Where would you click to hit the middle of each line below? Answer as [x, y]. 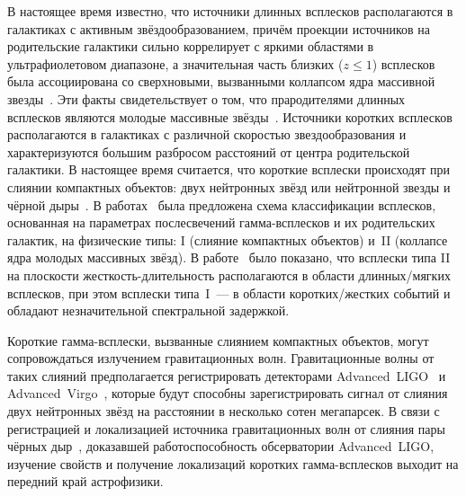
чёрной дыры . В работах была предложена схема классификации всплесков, [222, 204]
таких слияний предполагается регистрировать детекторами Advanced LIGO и [227, 375]
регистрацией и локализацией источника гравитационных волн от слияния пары [226, 428]
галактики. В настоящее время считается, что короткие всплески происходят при [229, 169]
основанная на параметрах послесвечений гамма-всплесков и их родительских [221, 222]
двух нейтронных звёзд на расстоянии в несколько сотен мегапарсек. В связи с [224, 411]
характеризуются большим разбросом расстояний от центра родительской [209, 151]
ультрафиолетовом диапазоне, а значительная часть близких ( [175, 63]
